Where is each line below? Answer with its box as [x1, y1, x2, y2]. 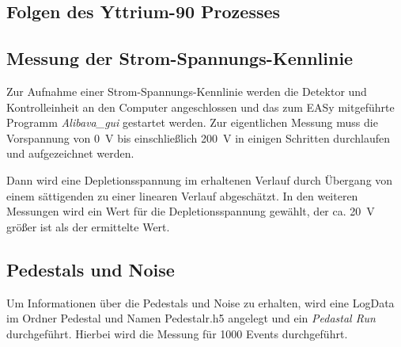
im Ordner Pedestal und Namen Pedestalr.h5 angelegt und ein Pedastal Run [6, 310, 376, 326]
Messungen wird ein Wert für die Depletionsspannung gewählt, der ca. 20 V [6, 203, 375, 219]
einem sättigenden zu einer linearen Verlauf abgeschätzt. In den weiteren [6, 187, 358, 204]
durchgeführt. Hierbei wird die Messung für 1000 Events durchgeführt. [6, 325, 348, 341]
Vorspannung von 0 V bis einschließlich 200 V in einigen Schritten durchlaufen [6, 129, 390, 146]
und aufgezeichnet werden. [6, 145, 134, 162]
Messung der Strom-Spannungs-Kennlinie [6, 46, 354, 71]
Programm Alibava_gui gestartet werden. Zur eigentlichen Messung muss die [6, 114, 378, 131]
